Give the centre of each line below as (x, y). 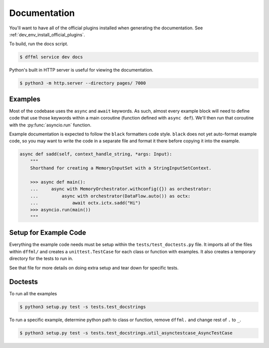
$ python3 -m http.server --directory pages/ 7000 (83, 83)
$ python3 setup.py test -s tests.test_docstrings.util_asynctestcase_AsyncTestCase (126, 333)
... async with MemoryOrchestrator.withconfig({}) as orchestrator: (121, 189)
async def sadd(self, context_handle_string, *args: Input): (96, 154)
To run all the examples (33, 294)
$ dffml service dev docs (51, 57)
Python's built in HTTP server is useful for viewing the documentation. (81, 70)
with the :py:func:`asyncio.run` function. (50, 125)
